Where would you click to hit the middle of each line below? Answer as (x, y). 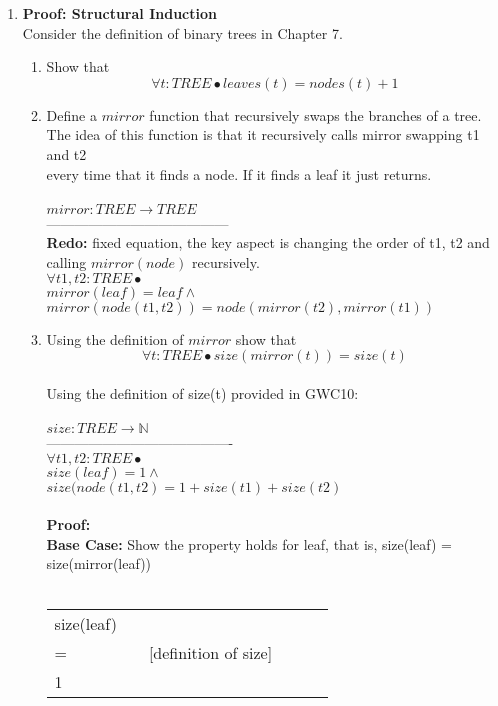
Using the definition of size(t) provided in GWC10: (202, 392)
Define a (71, 114)
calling (66, 261)
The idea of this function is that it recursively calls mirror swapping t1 (263, 134)
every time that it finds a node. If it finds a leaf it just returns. (239, 173)
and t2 (66, 153)
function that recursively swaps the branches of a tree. (315, 114)
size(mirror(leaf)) (99, 563)
